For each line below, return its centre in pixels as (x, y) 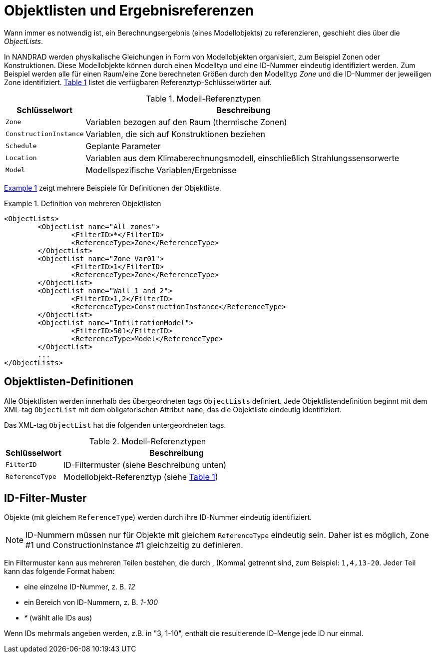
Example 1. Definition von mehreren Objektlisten (83, 203)
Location (21, 158)
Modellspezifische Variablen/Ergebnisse (161, 170)
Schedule (21, 146)
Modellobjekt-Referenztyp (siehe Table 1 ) (141, 477)
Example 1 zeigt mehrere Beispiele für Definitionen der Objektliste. (113, 188)
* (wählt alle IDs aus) (58, 618)
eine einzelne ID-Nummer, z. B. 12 (80, 587)
